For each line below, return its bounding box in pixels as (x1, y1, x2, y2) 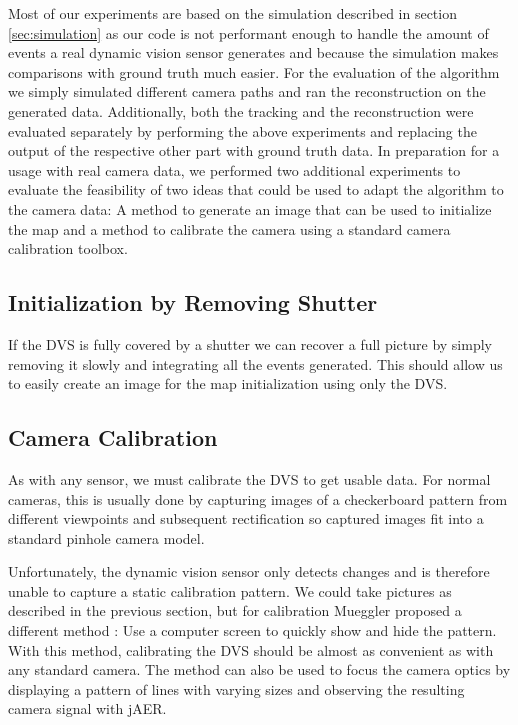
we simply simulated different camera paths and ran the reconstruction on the (8, 81, 486, 102)
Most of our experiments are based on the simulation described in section (8, 3, 457, 23)
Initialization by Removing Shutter (8, 287, 378, 318)
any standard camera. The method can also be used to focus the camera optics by (8, 659, 511, 680)
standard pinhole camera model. (8, 527, 205, 548)
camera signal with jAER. (8, 698, 167, 719)
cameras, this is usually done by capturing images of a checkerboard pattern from (8, 488, 508, 509)
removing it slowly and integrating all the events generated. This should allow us (8, 353, 503, 374)
